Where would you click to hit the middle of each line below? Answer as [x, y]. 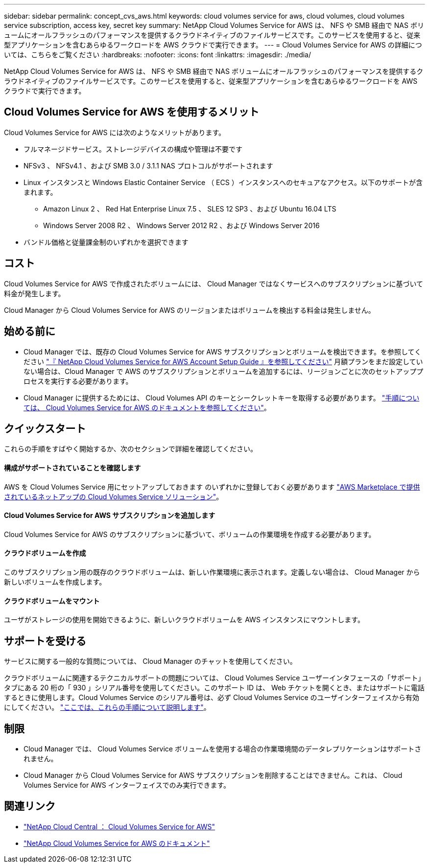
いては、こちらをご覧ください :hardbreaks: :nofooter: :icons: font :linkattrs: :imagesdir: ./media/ [158, 55]
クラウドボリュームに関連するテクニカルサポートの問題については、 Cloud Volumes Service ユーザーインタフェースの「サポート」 [214, 678]
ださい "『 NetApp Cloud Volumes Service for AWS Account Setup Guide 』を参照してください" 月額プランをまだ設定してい [223, 361]
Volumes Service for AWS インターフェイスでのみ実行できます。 [127, 785]
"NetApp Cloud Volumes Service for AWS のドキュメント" [117, 843]
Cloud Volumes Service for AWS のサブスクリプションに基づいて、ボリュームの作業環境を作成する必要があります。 [190, 534]
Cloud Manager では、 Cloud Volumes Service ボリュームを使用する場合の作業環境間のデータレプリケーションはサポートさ [223, 749]
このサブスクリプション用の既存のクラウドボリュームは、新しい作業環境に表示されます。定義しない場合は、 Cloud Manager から [212, 572]
